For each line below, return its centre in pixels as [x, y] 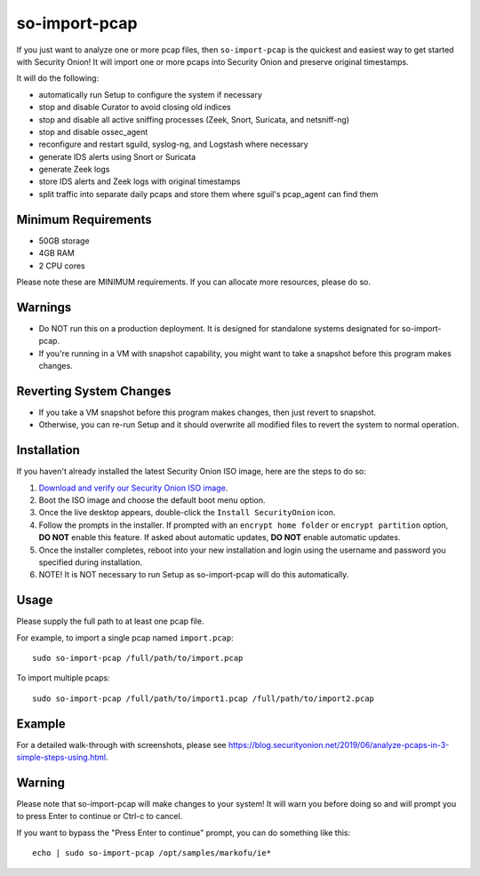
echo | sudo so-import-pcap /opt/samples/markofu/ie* [152, 853]
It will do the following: [58, 78]
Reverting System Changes [94, 391]
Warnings [44, 307]
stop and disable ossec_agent [93, 131]
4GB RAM [56, 253]
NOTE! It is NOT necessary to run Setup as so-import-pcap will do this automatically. [194, 575]
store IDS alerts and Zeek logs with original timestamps [140, 181]
